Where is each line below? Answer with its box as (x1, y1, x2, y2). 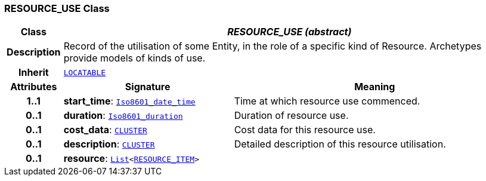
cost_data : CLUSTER (63, 124, 147, 136)
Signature (125, 81, 171, 93)
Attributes (10, 81, 57, 93)
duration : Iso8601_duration (63, 109, 183, 122)
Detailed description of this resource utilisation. (234, 138, 446, 151)
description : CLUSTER (63, 138, 155, 151)
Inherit (18, 66, 49, 79)
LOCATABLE (63, 68, 106, 77)
